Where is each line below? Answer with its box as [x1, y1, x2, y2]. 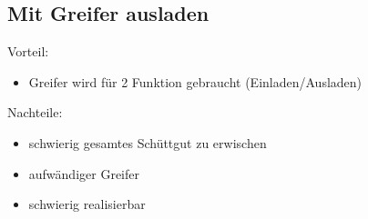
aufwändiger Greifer [28, 164, 139, 183]
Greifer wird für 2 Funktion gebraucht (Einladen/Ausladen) [28, 72, 363, 91]
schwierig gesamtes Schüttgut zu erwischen [28, 133, 267, 152]
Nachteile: [7, 103, 63, 122]
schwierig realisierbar [28, 194, 146, 214]
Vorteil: [7, 42, 49, 61]
